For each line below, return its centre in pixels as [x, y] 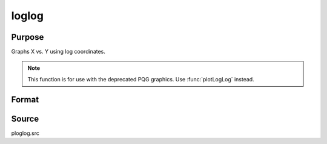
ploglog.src [25, 133]
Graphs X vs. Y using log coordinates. [58, 52]
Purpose [28, 37]
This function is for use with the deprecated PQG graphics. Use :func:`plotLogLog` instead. [141, 79]
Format [25, 99]
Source [25, 118]
